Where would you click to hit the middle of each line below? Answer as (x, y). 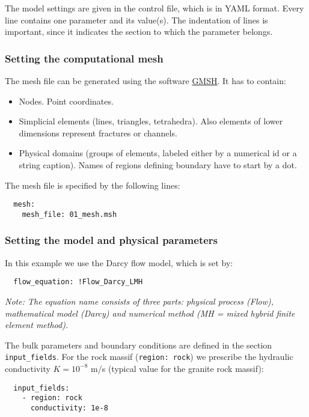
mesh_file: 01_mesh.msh (69, 214)
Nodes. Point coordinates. (66, 101)
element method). (37, 325)
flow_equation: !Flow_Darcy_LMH (78, 282)
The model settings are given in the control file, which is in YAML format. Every (154, 8)
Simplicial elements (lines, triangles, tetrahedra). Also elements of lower (151, 121)
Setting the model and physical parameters (112, 240)
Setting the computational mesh (84, 58)
